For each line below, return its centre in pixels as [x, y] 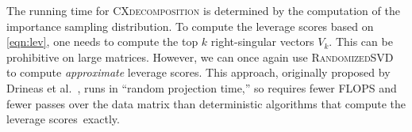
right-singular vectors [262, 41]
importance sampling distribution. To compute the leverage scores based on [190, 26]
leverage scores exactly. [63, 119]
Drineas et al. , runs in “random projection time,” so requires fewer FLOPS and [202, 87]
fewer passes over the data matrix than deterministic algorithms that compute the [206, 103]
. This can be [361, 41]
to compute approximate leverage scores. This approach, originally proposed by [198, 72]
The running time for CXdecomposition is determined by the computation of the [203, 10]
